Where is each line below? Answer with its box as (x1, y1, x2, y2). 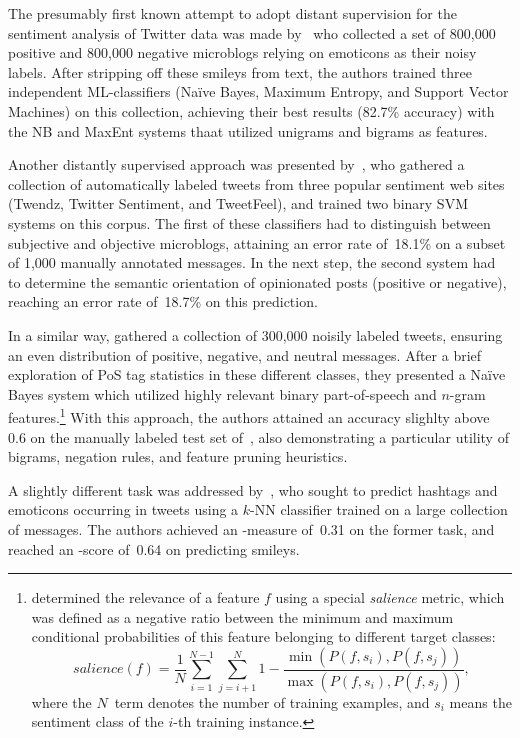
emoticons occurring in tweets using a (8, 499, 239, 520)
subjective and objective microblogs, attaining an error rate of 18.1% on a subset (8, 232, 506, 253)
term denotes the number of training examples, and (114, 691, 430, 712)
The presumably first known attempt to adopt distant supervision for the (8, 3, 457, 23)
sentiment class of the (31, 711, 164, 732)
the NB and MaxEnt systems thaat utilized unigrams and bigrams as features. (8, 120, 488, 141)
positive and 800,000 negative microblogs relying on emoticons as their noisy (8, 42, 477, 63)
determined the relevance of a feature (31, 587, 260, 608)
